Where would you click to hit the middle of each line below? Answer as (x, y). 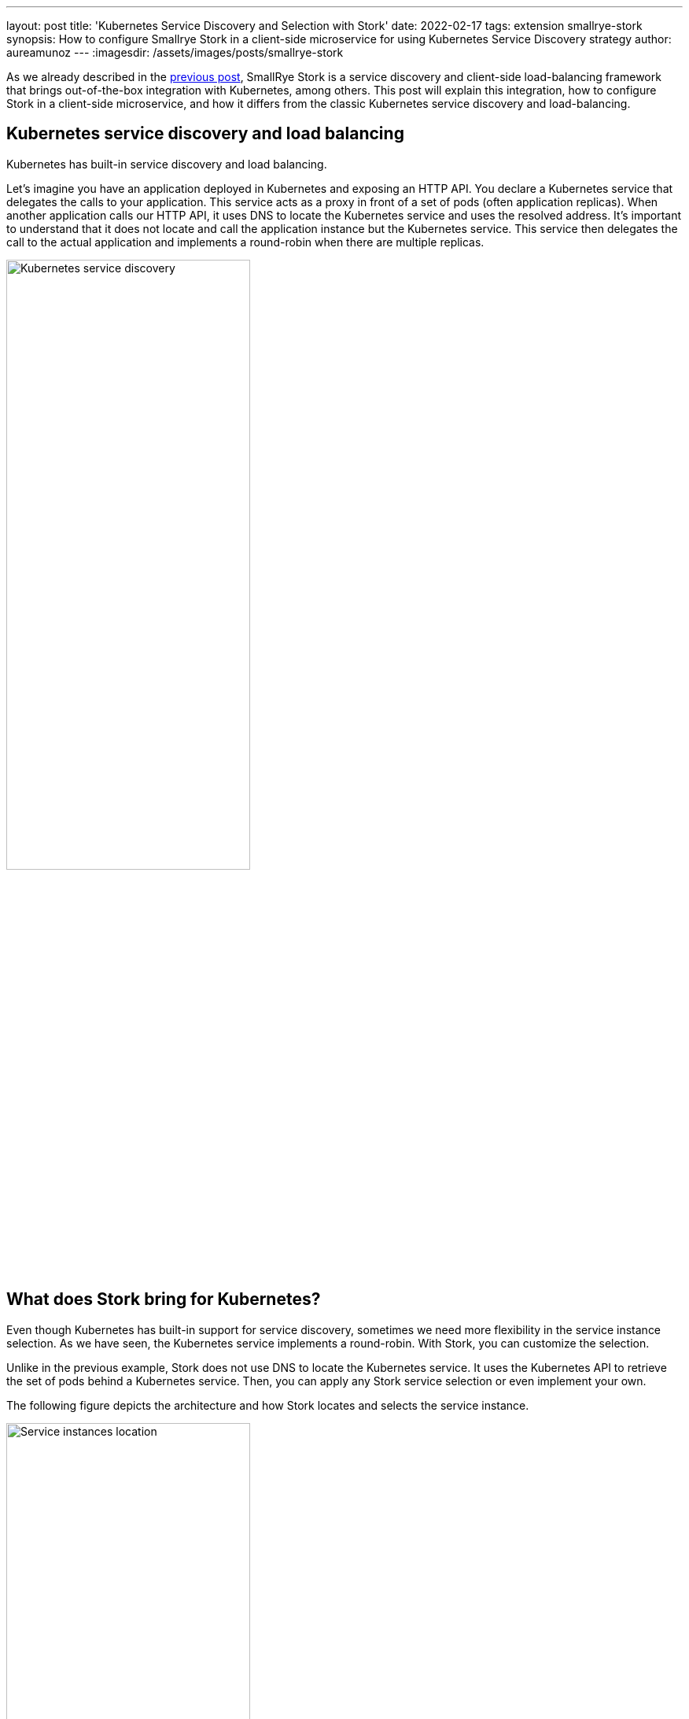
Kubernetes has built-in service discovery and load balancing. (167, 164)
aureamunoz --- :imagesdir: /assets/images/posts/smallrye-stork (175, 52)
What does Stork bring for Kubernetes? (164, 1299)
